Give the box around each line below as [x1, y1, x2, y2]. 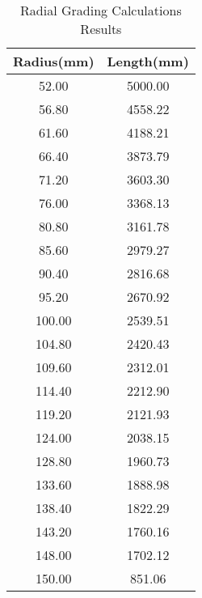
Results [80, 19, 122, 38]
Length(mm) [107, 52, 189, 70]
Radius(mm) [13, 52, 95, 70]
